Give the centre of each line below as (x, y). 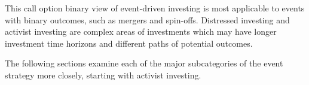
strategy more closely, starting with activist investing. (103, 75)
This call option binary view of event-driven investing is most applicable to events (155, 8)
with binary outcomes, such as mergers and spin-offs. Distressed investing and (147, 19)
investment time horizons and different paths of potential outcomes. (129, 43)
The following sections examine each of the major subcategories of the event (144, 63)
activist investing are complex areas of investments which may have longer (141, 31)
